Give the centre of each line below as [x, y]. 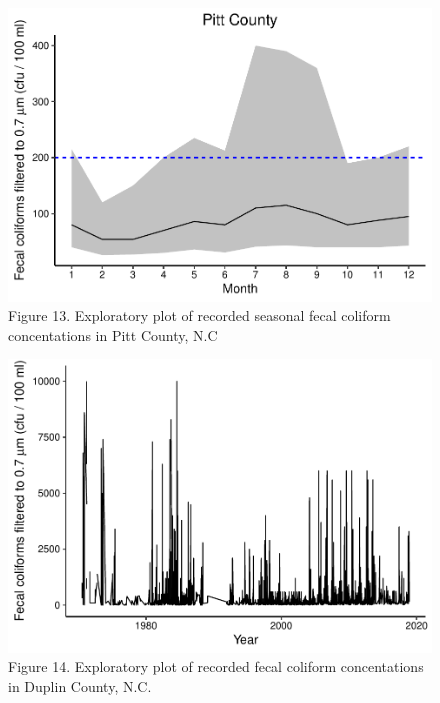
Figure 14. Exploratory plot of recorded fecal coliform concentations [216, 666]
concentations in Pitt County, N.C [113, 334]
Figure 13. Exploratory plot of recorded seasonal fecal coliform [199, 315]
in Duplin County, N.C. [80, 686]
